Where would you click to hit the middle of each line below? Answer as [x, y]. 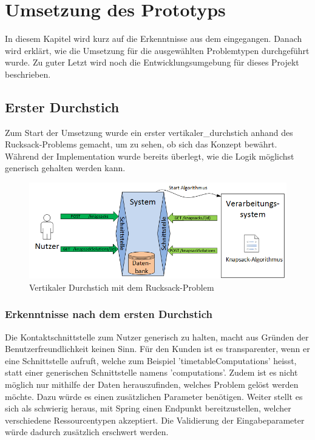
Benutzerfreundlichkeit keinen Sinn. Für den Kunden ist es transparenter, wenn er [157, 349]
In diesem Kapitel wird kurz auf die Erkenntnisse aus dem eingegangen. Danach [154, 39]
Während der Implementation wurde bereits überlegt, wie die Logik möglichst [150, 156]
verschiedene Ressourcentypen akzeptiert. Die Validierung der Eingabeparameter [155, 420]
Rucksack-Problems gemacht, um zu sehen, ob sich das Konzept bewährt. [141, 144]
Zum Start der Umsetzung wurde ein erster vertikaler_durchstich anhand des [149, 132]
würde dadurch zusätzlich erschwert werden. [87, 432]
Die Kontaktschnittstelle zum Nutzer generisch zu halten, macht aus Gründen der [157, 337]
